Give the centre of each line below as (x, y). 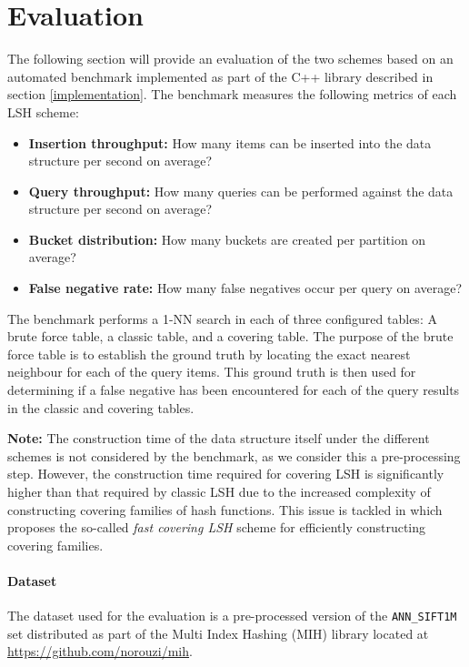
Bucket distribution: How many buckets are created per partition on (227, 239)
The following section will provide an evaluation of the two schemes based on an (230, 59)
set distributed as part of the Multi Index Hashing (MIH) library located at (218, 633)
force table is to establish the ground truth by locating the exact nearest (209, 354)
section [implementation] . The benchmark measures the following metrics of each (232, 94)
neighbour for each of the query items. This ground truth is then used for (212, 372)
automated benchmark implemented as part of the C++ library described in (220, 76)
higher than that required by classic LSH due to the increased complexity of (219, 491)
